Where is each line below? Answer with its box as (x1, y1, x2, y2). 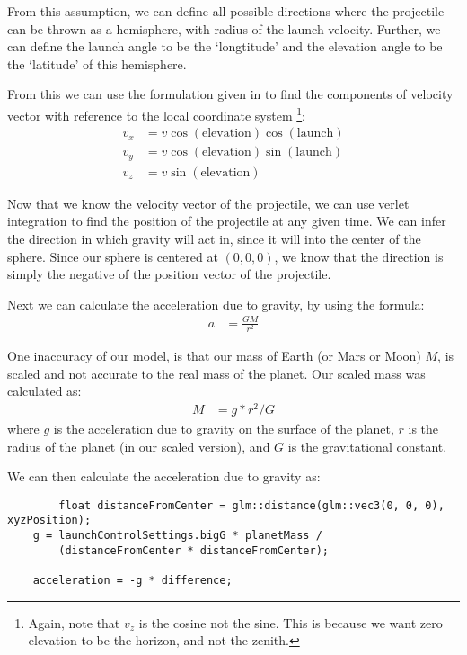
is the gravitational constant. (287, 436, 447, 455)
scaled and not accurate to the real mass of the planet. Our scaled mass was (7, 363, 426, 382)
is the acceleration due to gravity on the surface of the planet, (53, 418, 394, 437)
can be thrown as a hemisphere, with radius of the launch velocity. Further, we (7, 19, 441, 38)
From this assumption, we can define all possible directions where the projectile (7, 2, 445, 20)
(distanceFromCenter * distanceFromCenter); (58, 543, 329, 557)
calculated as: (7, 381, 82, 400)
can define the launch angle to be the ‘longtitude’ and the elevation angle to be (7, 37, 443, 56)
